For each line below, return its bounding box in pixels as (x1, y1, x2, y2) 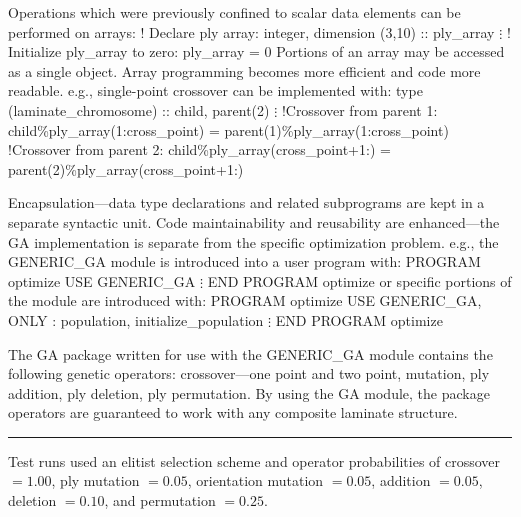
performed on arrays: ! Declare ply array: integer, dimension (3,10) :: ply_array (8, 21, 495, 42)
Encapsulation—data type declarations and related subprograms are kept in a (8, 192, 485, 213)
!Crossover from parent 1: (281, 99, 438, 120)
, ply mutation (51, 470, 140, 491)
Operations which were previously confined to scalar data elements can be (8, 2, 461, 22)
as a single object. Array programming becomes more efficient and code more (8, 60, 481, 81)
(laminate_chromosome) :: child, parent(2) (8, 99, 270, 120)
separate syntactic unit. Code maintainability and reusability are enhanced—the (8, 211, 500, 232)
